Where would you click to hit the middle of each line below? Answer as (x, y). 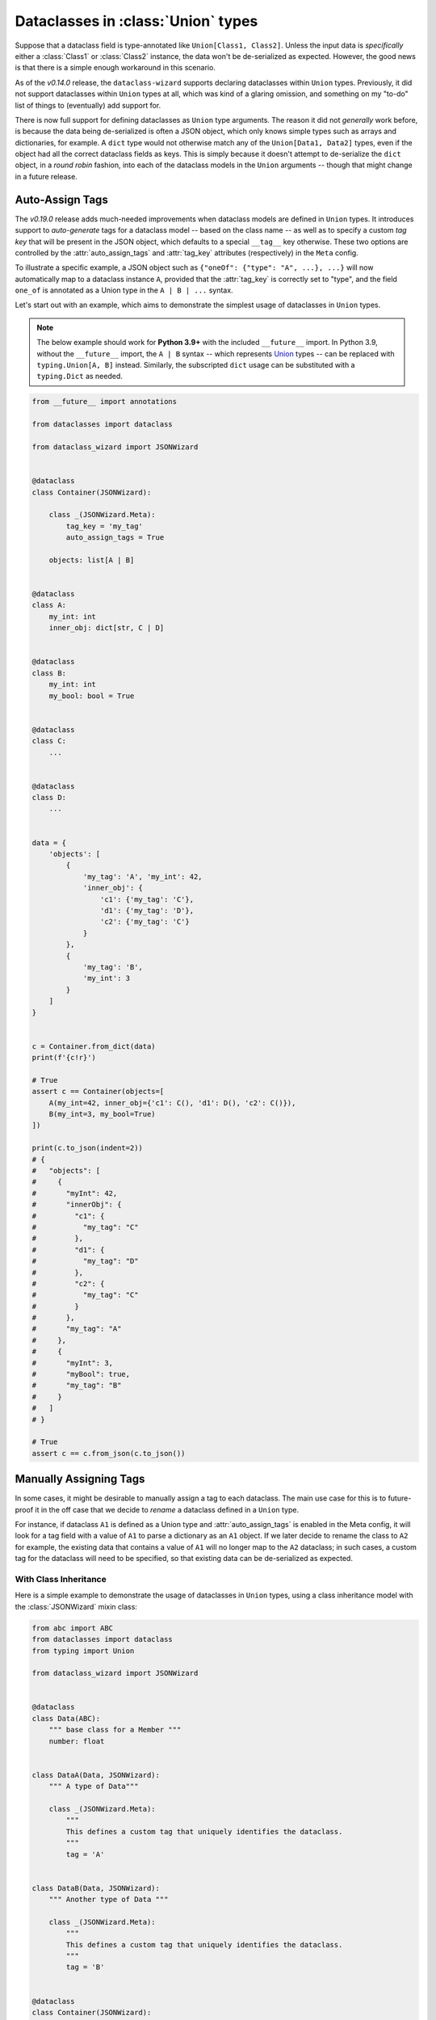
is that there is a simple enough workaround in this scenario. (115, 68)
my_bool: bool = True (92, 696)
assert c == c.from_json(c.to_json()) (109, 1453)
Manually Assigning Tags (80, 1479)
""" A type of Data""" (94, 1786)
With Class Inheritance (61, 1579)
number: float (77, 1741)
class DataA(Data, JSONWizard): (96, 1775)
